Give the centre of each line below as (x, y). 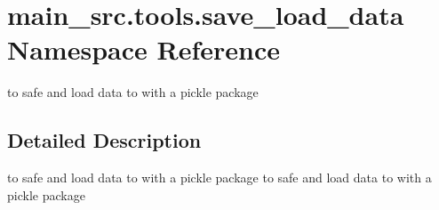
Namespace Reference (144, 49)
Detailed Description (104, 140)
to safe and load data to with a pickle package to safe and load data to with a (219, 178)
